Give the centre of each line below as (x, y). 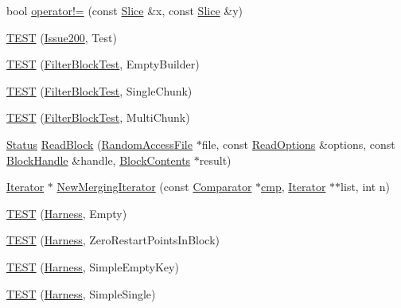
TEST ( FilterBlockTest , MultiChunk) (98, 117)
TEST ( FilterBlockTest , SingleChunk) (99, 90)
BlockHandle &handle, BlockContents (99, 160)
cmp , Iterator (294, 187)
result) (215, 160)
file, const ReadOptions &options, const (298, 144)
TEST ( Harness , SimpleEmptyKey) (93, 266)
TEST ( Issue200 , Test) (62, 37)
